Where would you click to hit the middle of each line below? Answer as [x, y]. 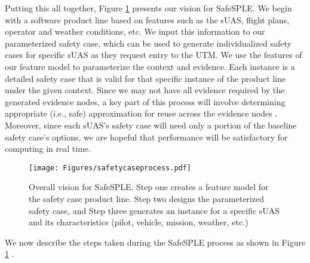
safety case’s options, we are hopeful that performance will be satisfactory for [146, 137]
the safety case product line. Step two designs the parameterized [146, 198]
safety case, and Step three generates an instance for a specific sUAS [154, 210]
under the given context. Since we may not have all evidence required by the [145, 90]
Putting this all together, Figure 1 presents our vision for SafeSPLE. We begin [148, 8]
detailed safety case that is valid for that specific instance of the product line [145, 78]
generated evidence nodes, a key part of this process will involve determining [145, 101]
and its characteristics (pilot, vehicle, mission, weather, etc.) [139, 222]
